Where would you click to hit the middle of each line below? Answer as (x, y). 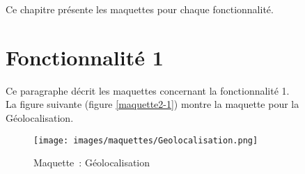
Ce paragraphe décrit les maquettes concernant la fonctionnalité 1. (148, 90)
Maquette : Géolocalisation (92, 163)
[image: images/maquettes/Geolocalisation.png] (146, 140)
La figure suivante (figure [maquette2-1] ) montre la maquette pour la (152, 104)
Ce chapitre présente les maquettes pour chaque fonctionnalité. (140, 9)
